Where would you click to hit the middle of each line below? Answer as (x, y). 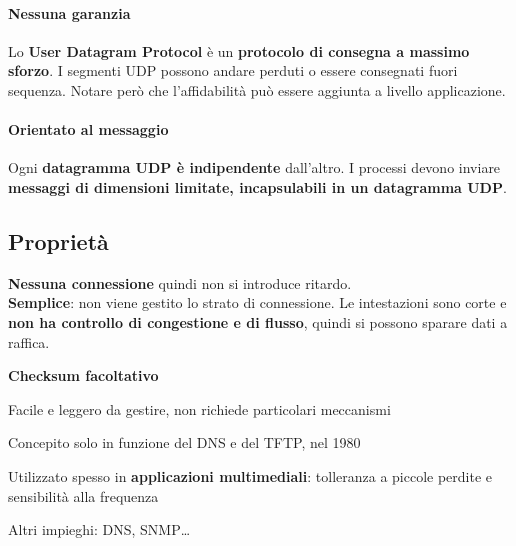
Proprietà (58, 240)
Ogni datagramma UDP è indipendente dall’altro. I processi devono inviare (254, 167)
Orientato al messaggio (88, 129)
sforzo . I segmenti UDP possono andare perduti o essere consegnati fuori (233, 70)
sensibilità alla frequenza (83, 495)
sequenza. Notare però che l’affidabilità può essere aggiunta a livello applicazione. (257, 89)
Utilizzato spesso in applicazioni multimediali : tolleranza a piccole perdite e (250, 475)
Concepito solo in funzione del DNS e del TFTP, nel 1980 (184, 442)
